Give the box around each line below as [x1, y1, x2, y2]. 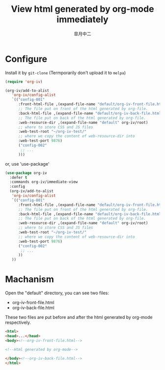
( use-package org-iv [5, 171, 48, 175]
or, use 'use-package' [5, 161, 50, 167]
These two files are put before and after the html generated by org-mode [5, 314, 153, 320]
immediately [56, 14, 109, 25]
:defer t [9, 175, 27, 180]
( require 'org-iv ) [5, 79, 43, 84]
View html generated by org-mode [11, 3, 154, 15]
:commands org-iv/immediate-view [9, 179, 78, 185]
